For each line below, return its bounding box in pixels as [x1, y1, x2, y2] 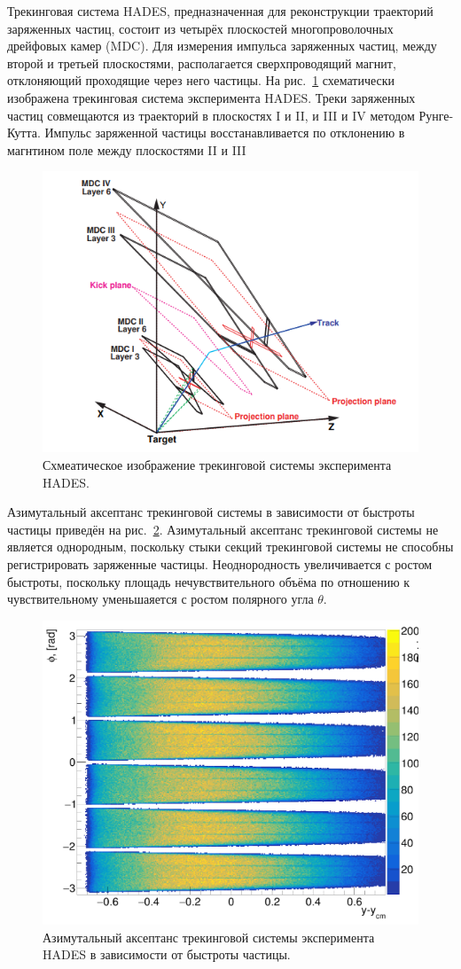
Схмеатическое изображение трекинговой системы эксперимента [43, 455, 392, 473]
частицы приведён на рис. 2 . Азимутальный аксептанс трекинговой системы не [7, 520, 439, 538]
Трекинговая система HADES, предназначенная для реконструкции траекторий [7, 2, 434, 20]
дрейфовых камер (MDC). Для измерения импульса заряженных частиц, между [7, 36, 437, 55]
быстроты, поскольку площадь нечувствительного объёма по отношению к [7, 572, 410, 590]
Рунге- [418, 105, 454, 124]
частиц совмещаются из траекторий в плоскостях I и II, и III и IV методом [7, 105, 415, 124]
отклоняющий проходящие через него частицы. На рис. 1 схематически [7, 71, 395, 90]
